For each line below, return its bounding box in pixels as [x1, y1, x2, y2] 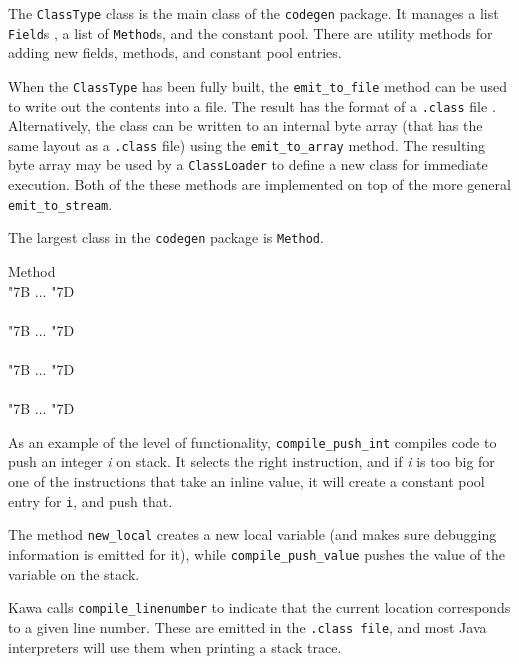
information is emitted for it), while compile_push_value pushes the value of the [8, 543, 506, 564]
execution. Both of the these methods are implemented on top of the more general [8, 174, 511, 195]
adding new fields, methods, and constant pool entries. [8, 42, 342, 63]
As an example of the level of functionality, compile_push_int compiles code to [8, 431, 497, 452]
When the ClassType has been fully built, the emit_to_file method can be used [8, 75, 507, 96]
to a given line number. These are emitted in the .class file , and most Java [8, 616, 487, 637]
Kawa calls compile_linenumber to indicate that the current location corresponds [8, 597, 511, 618]
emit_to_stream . [8, 193, 113, 214]
